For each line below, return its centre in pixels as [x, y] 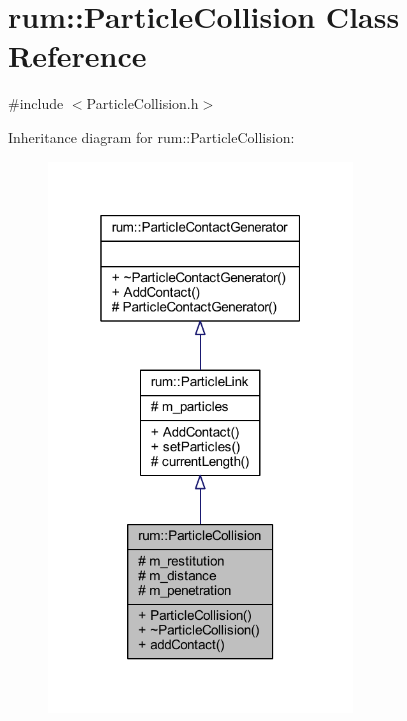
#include [36, 103]
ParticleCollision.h [142, 103]
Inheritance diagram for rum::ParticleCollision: [151, 136]
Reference [77, 55]
